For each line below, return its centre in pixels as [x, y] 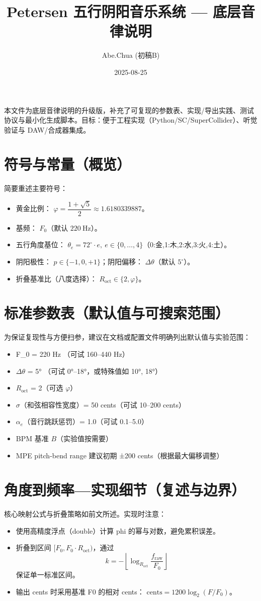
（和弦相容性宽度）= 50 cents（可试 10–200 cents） [103, 404]
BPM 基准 [32, 438]
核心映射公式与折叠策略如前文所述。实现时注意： [85, 514]
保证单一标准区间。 [48, 574]
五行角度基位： [40, 244]
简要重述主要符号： [36, 188]
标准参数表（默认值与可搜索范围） [117, 313]
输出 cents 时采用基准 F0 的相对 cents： [80, 591]
